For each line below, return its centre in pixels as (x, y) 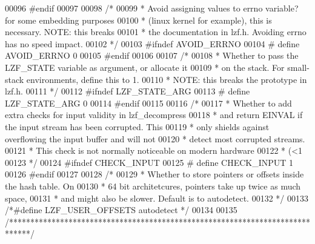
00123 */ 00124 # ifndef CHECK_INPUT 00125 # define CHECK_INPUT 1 (149, 162)
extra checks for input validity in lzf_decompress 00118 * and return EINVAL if (154, 115)
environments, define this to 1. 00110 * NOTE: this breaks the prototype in (167, 79)
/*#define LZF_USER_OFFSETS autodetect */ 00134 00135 (121, 210)
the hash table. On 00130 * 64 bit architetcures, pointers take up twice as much (153, 186)
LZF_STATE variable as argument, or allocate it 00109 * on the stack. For (145, 67)
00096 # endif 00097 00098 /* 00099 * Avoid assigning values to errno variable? (152, 8)
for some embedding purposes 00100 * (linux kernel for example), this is (138, 20)
